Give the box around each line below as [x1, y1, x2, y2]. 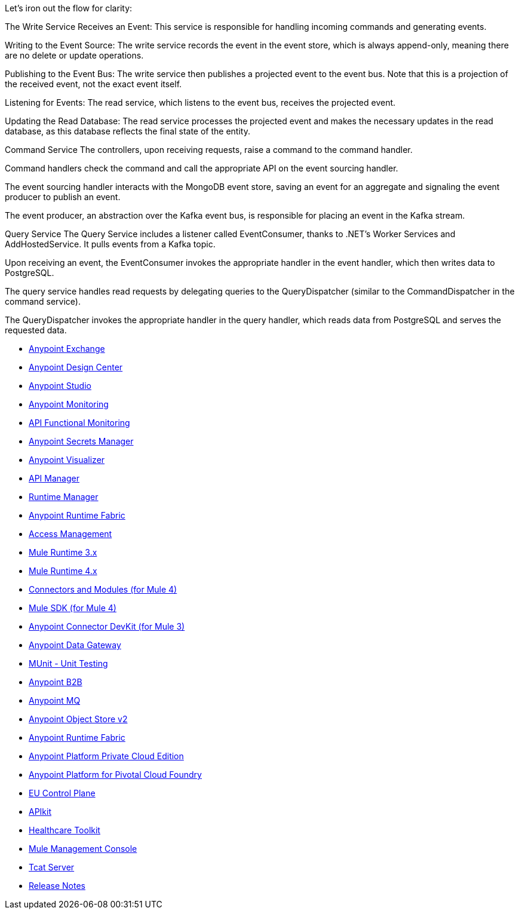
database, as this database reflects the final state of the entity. [5, 126, 250, 136]
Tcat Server [29, 862, 75, 872]
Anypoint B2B [29, 677, 82, 687]
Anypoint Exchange [29, 343, 105, 354]
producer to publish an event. [5, 192, 121, 202]
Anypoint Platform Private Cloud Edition [29, 751, 184, 761]
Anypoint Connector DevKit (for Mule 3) [29, 621, 185, 631]
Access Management [29, 529, 112, 539]
